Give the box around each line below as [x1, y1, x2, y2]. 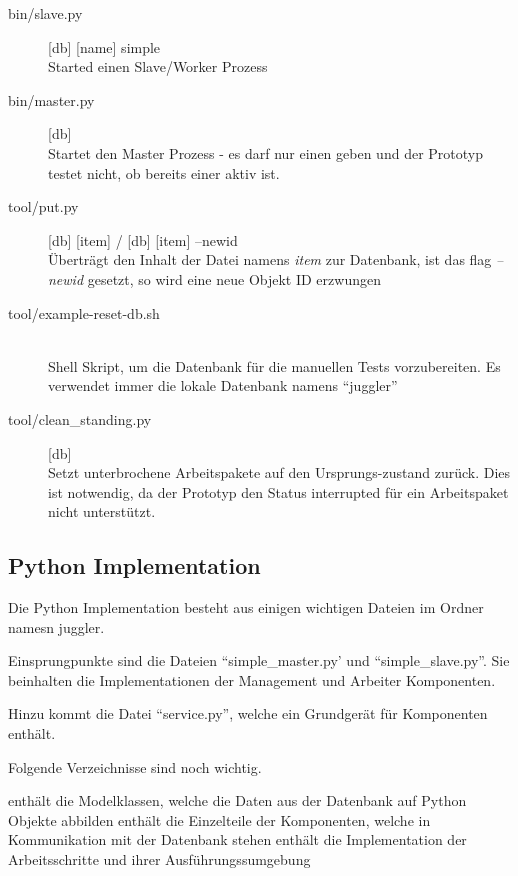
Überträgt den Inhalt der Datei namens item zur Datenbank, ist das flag [48, 249, 492, 270]
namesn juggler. [8, 616, 105, 637]
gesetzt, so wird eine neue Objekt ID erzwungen [87, 268, 381, 289]
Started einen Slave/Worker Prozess [48, 56, 268, 77]
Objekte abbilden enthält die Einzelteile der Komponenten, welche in [8, 809, 431, 830]
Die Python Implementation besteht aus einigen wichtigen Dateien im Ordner [8, 597, 484, 618]
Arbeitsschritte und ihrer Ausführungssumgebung [8, 849, 311, 870]
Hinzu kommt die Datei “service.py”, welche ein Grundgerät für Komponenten [8, 703, 488, 724]
